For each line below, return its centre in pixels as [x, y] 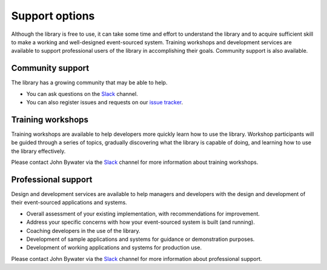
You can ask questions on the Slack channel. [82, 93]
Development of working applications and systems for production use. [114, 248]
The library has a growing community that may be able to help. [89, 83]
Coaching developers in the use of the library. [83, 231]
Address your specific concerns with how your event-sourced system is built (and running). [141, 222]
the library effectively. [38, 151]
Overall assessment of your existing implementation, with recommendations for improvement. [143, 214]
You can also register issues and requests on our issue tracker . [105, 103]
